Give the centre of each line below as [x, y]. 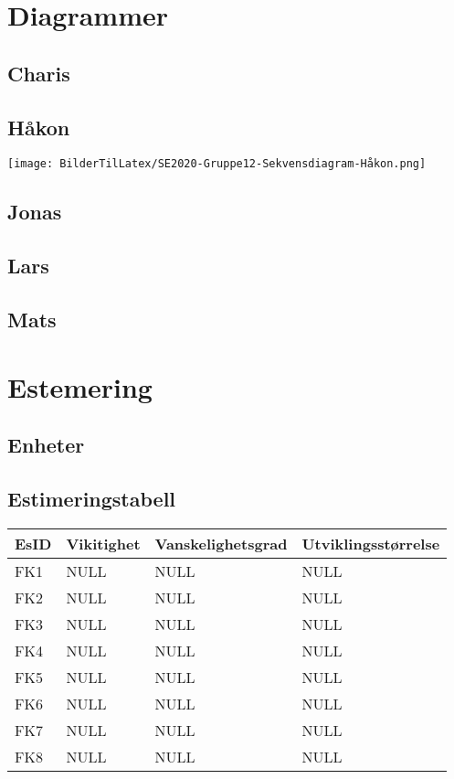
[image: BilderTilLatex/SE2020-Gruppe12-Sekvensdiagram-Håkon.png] [217, 164]
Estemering [80, 386]
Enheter [46, 445]
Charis [39, 73]
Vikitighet [103, 543]
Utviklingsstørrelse [371, 543]
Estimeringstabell [92, 498]
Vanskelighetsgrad [221, 543]
